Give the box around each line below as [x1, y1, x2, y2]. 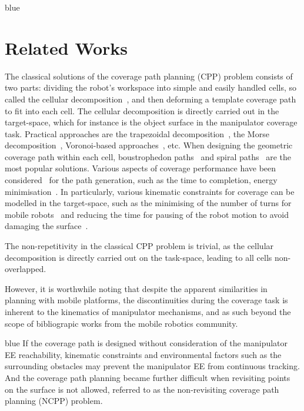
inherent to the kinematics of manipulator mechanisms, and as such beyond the [5, 306, 291, 317]
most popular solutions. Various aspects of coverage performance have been [5, 162, 276, 174]
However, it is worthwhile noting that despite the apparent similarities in [5, 282, 268, 294]
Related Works [5, 35, 128, 59]
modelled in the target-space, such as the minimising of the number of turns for [5, 197, 292, 209]
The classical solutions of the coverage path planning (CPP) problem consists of [5, 69, 293, 82]
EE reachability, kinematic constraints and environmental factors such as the [5, 348, 282, 360]
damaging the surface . [5, 220, 88, 232]
